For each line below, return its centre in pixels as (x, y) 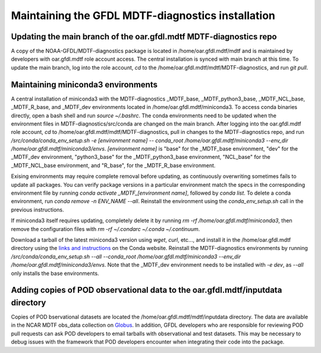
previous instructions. (37, 210)
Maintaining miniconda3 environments (84, 84)
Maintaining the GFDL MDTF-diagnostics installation (143, 15)
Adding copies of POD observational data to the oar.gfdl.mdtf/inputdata (147, 290)
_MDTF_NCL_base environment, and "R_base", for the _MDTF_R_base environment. (113, 165)
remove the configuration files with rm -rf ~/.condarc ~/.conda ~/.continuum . (106, 229)
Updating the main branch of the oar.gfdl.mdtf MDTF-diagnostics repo (144, 37)
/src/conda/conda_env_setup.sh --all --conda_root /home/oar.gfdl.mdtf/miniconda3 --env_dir (126, 257)
